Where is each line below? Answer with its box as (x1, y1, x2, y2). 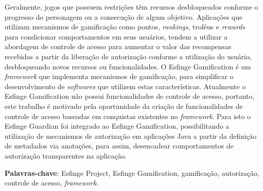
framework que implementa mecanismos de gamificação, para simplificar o (5, 71, 234, 82)
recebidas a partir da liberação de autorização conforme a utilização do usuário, (5, 51, 252, 61)
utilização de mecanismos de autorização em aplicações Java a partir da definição (5, 130, 257, 141)
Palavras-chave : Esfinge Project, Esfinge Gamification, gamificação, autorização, (5, 167, 259, 178)
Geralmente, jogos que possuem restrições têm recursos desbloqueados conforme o (5, 2, 258, 12)
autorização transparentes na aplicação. (5, 150, 127, 161)
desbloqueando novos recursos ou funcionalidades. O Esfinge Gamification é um (5, 61, 251, 71)
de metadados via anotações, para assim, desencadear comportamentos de (5, 140, 234, 151)
